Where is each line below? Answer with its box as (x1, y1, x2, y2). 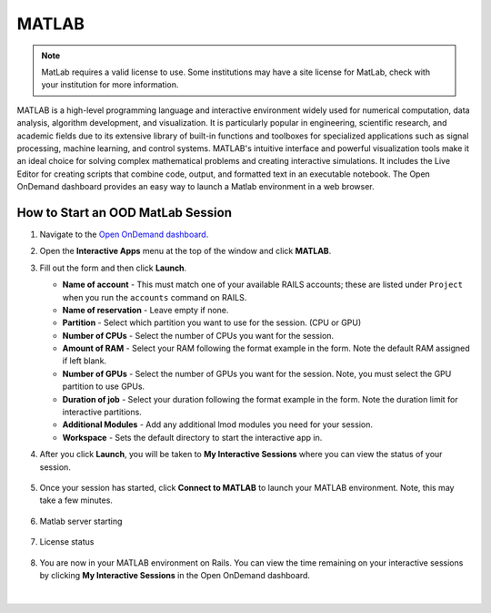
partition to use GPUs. (62, 381, 145, 392)
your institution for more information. (41, 79, 179, 90)
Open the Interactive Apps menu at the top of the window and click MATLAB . (39, 246, 332, 257)
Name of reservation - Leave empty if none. (62, 304, 229, 315)
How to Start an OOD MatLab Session (16, 205, 232, 220)
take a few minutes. (39, 495, 114, 506)
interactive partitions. (62, 406, 143, 418)
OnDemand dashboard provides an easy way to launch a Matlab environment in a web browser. (16, 181, 375, 192)
